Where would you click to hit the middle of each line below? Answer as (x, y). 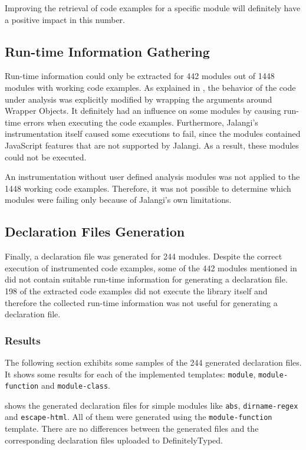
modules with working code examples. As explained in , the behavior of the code (150, 87)
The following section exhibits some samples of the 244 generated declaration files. (153, 362)
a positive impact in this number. (65, 19)
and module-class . (75, 385)
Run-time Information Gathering (107, 51)
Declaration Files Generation (95, 231)
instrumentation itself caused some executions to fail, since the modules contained (153, 134)
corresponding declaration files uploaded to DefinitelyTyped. (114, 440)
